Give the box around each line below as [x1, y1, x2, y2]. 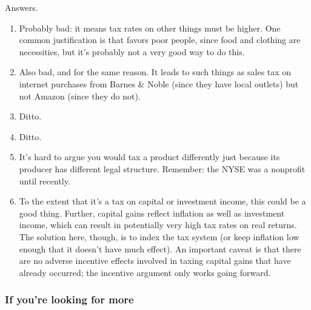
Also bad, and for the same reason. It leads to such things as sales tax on [19, 66, 292, 78]
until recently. [19, 174, 70, 187]
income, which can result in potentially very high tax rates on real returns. [19, 218, 297, 231]
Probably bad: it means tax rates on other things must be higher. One [19, 21, 281, 34]
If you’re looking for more [5, 292, 134, 307]
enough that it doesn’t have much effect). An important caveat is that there [19, 242, 301, 255]
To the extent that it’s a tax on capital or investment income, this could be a [19, 195, 306, 207]
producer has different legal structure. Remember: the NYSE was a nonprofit [19, 162, 306, 175]
